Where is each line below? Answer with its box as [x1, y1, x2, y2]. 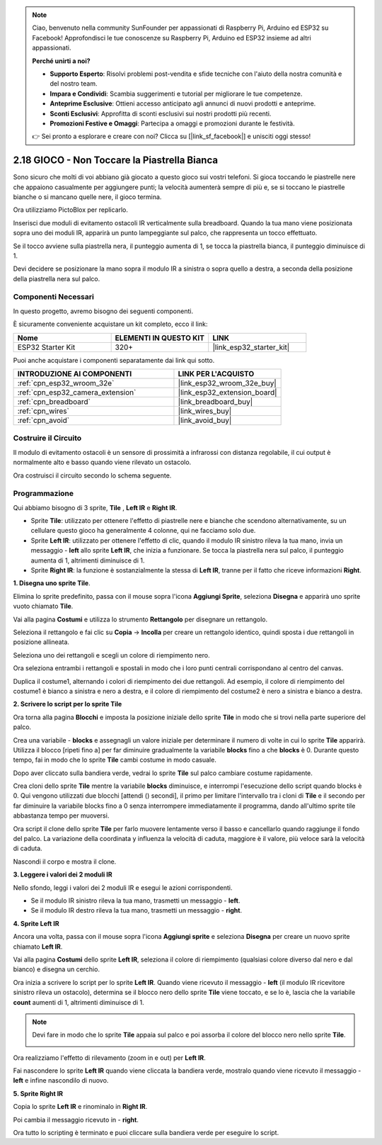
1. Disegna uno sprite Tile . [13, 579, 91, 587]
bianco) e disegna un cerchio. [13, 965, 100, 974]
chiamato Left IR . [13, 942, 63, 951]
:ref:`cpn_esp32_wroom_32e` [17, 378, 115, 388]
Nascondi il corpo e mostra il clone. [13, 857, 117, 866]
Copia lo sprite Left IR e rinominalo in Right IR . [13, 1102, 148, 1111]
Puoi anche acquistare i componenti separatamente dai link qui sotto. [13, 356, 215, 364]
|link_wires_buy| [178, 406, 232, 416]
